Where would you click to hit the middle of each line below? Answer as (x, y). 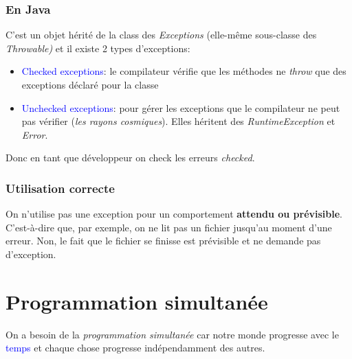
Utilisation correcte (60, 188)
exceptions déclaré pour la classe (90, 84)
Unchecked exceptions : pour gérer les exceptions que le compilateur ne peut (181, 107)
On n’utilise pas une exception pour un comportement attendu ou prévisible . (174, 214)
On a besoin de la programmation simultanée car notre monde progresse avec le (172, 334)
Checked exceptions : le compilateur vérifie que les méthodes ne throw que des (184, 71)
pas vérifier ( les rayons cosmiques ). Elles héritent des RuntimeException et (178, 121)
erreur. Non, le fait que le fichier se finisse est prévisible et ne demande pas (163, 241)
